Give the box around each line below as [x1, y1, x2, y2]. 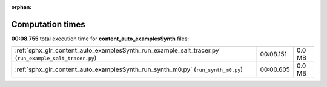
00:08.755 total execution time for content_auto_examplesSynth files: [11, 35, 190, 42]
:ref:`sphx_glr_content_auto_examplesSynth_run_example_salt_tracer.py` [15, 46, 221, 54]
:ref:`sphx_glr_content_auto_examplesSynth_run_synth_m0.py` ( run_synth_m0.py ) [15, 65, 243, 74]
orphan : [11, 4, 32, 10]
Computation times [11, 19, 85, 30]
